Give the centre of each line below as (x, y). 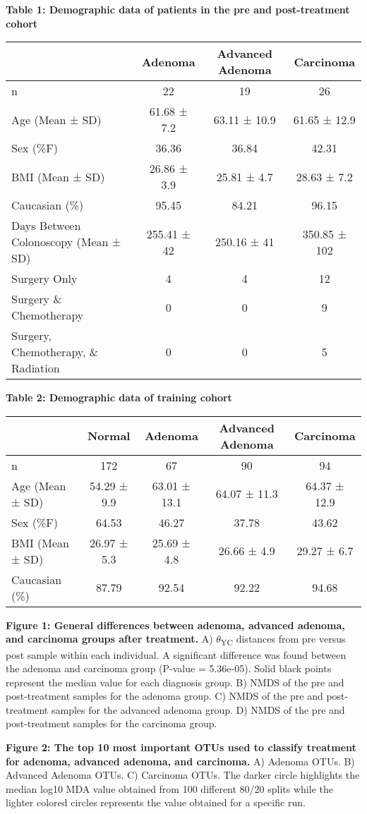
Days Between (46, 226)
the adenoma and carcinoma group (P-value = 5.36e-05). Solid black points (169, 668)
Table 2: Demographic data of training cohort (119, 397)
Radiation (36, 368)
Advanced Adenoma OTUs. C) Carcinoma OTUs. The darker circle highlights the (183, 775)
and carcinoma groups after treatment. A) (109, 639)
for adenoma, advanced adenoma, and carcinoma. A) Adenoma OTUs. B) (180, 761)
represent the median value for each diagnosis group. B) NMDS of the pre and (175, 682)
